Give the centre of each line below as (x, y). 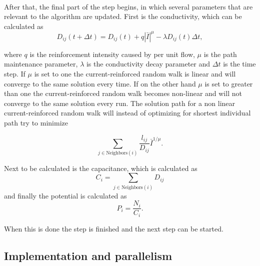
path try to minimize (36, 123)
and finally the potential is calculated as (65, 195)
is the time (239, 64)
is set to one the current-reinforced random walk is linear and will (135, 74)
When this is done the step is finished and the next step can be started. (114, 228)
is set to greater (229, 83)
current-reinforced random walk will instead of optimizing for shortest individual (127, 113)
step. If (15, 74)
